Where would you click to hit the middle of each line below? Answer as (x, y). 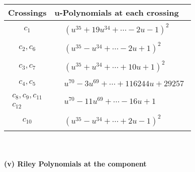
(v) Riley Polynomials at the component (75, 164)
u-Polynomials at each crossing (117, 12)
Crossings (27, 12)
